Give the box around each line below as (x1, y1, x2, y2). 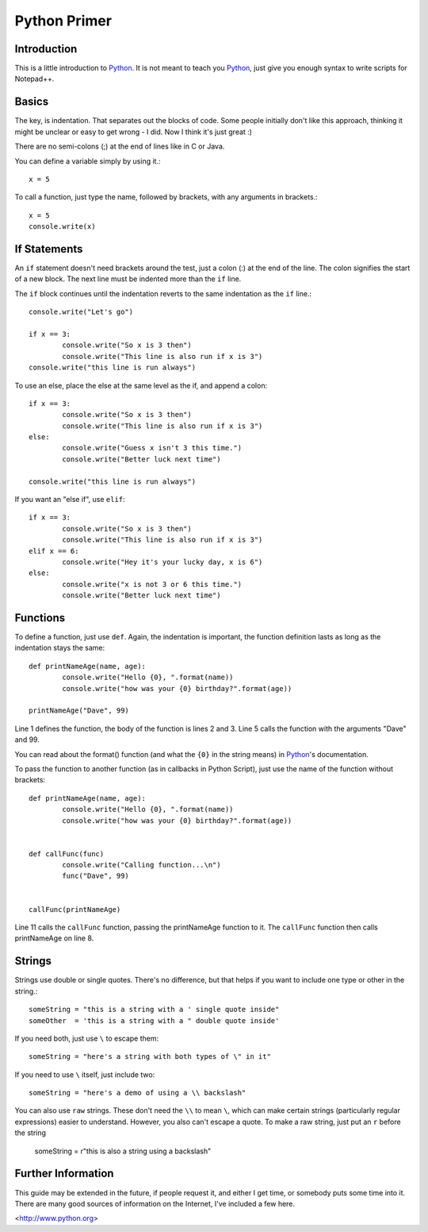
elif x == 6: (29, 546, 79, 555)
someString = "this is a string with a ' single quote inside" (29, 1005, 280, 1014)
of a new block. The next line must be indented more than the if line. (14, 274, 242, 284)
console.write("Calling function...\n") (62, 860, 221, 870)
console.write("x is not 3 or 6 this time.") (62, 580, 242, 589)
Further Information (14, 1167, 114, 1180)
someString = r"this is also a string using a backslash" (34, 1146, 212, 1156)
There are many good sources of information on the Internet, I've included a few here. (14, 1199, 296, 1208)
